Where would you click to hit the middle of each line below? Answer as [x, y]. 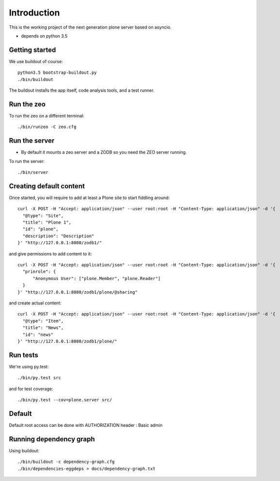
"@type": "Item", [43, 321]
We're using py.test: [29, 366]
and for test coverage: [31, 389]
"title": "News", [43, 328]
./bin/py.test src [39, 378]
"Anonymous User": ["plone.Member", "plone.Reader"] [97, 278]
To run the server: [27, 161]
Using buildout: [24, 450]
